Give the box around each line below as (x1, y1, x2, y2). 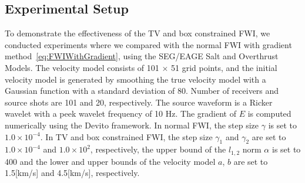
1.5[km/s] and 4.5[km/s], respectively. (5, 167, 140, 179)
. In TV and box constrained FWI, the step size (40, 130, 213, 143)
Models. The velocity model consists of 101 (5, 61, 159, 73)
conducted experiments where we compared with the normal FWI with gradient (5, 38, 292, 50)
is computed (247, 107, 291, 120)
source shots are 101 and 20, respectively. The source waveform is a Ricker (5, 96, 273, 108)
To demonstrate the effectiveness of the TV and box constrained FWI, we (5, 27, 270, 39)
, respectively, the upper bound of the (90, 143, 226, 155)
